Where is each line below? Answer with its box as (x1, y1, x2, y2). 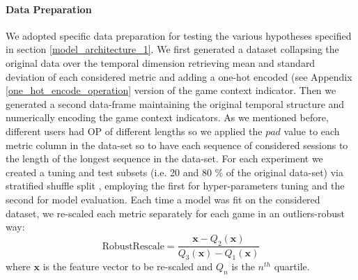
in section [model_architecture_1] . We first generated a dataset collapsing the (6, 42, 339, 56)
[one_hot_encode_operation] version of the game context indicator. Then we (6, 83, 336, 98)
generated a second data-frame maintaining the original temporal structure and (6, 96, 345, 111)
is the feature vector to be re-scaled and (42, 259, 213, 274)
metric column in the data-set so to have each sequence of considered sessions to (6, 137, 348, 152)
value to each (283, 123, 340, 138)
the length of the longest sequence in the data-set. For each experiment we (6, 151, 323, 166)
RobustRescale (102, 241, 164, 251)
